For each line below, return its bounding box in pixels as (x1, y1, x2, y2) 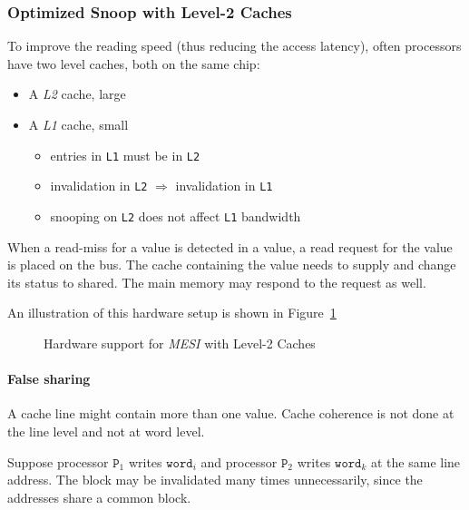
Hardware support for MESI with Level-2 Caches (44, 333, 316, 352)
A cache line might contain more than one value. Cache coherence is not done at (7, 404, 454, 423)
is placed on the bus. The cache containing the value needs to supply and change (7, 255, 456, 274)
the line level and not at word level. (7, 421, 205, 440)
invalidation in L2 (50, 176, 148, 195)
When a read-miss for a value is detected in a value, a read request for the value (7, 237, 453, 256)
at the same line (371, 452, 461, 471)
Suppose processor (7, 452, 109, 471)
